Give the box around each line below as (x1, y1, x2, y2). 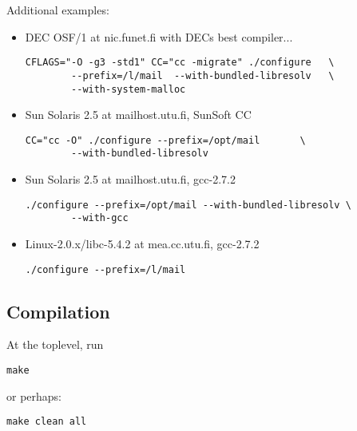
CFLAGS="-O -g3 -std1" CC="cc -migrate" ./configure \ (25, 57, 335, 69)
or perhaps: (6, 387, 62, 404)
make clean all (6, 416, 87, 428)
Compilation (6, 299, 110, 323)
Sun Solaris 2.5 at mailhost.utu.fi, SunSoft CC (25, 106, 252, 123)
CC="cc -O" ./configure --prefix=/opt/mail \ (25, 134, 306, 146)
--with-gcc (71, 212, 129, 224)
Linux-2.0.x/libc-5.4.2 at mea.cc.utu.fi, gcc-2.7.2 (25, 235, 260, 251)
